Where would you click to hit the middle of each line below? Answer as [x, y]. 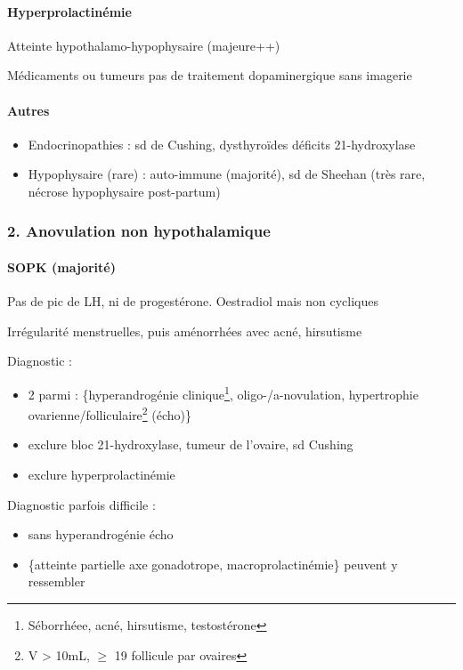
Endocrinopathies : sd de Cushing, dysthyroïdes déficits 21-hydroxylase [222, 144]
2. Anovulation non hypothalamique [139, 231]
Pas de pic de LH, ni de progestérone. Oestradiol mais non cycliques [193, 301]
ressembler [57, 581]
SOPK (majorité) [61, 267]
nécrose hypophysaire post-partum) [124, 191]
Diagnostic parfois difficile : [81, 504]
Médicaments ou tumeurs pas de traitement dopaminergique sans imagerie [210, 75]
